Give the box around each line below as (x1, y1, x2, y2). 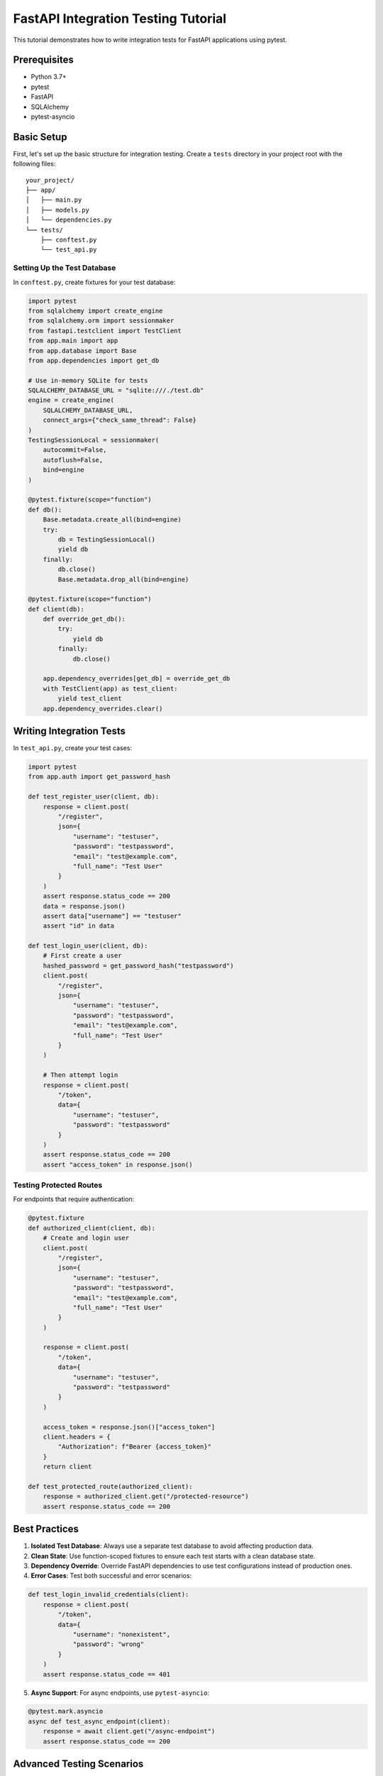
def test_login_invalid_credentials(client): (28, 1591, 189, 1598)
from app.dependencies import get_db (28, 356, 160, 364)
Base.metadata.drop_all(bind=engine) (57, 575, 189, 583)
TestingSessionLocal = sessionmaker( (28, 436, 160, 444)
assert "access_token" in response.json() (43, 1160, 193, 1169)
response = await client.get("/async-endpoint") (43, 1727, 216, 1736)
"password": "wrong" (72, 1640, 145, 1648)
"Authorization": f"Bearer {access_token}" (57, 1443, 212, 1451)
